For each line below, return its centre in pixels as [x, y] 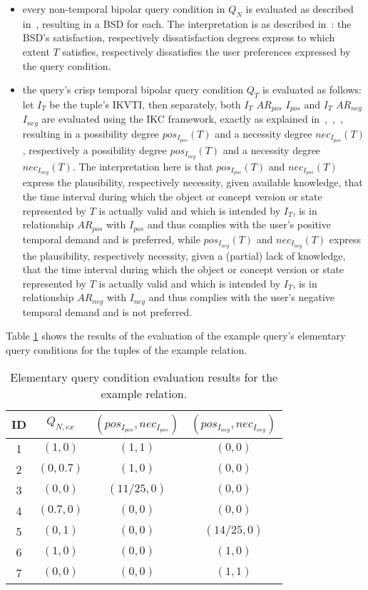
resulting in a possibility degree [91, 133]
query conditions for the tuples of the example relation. [127, 349]
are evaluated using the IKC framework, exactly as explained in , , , [192, 119]
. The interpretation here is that [143, 166]
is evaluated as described [300, 9]
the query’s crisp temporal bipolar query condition [133, 90]
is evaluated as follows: [312, 90]
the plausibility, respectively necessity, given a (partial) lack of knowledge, [184, 255]
